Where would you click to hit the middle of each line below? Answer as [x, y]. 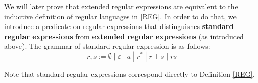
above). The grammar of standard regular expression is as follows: [107, 46]
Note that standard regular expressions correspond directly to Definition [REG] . [130, 74]
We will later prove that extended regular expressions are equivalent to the [121, 6]
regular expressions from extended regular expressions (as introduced [124, 36]
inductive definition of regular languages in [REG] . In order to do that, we [120, 16]
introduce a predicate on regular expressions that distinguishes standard [119, 26]
